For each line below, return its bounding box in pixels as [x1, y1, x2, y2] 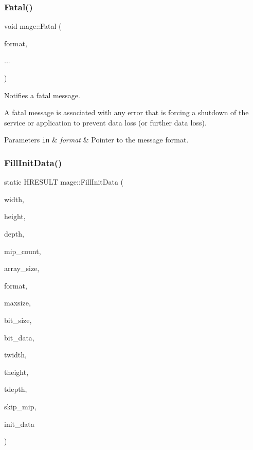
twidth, [4, 349, 27, 360]
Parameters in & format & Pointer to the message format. [4, 134, 189, 145]
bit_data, [4, 332, 34, 343]
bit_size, [4, 315, 32, 325]
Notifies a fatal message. [4, 89, 80, 100]
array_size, [4, 263, 40, 274]
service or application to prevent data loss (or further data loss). [4, 117, 207, 128]
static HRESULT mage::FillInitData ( [4, 176, 124, 187]
